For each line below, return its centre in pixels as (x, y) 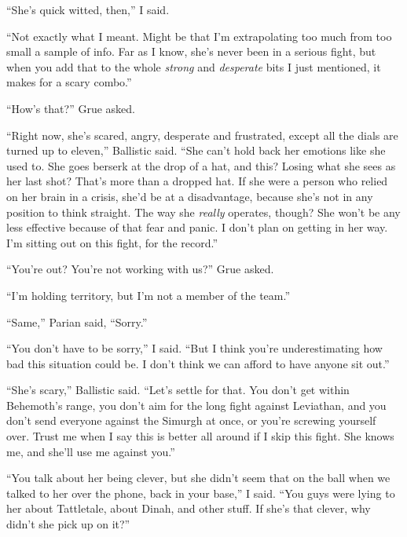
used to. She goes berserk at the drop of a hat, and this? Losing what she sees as (201, 165)
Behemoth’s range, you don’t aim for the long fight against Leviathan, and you (196, 405)
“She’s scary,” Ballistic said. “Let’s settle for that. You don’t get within (178, 390)
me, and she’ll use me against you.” (91, 451)
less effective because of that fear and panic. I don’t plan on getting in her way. (197, 227)
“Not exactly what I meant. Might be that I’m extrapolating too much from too (199, 36)
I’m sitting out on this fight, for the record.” (112, 242)
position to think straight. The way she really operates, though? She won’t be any (203, 212)
